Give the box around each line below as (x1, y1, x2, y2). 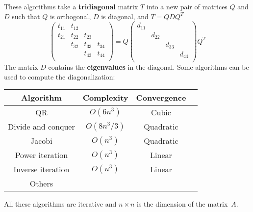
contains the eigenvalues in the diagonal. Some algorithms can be (48, 62, 249, 72)
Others (29, 178, 53, 189)
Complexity (82, 92, 128, 104)
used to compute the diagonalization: (4, 71, 115, 81)
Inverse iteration (13, 163, 70, 175)
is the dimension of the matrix (137, 199, 228, 209)
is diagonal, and (101, 11, 149, 21)
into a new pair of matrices (146, 1, 228, 11)
